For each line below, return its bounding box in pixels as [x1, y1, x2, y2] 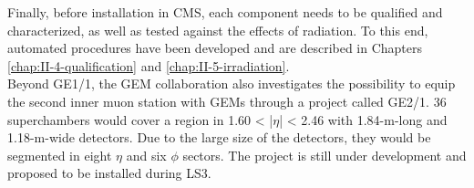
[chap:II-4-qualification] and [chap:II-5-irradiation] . [7, 56, 290, 75]
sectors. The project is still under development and [182, 145, 467, 164]
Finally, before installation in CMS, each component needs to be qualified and [7, 3, 443, 21]
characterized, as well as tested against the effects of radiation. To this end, [7, 20, 428, 39]
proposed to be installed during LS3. [7, 163, 211, 183]
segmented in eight [7, 145, 112, 164]
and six [126, 145, 167, 164]
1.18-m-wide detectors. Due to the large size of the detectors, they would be [7, 128, 431, 147]
